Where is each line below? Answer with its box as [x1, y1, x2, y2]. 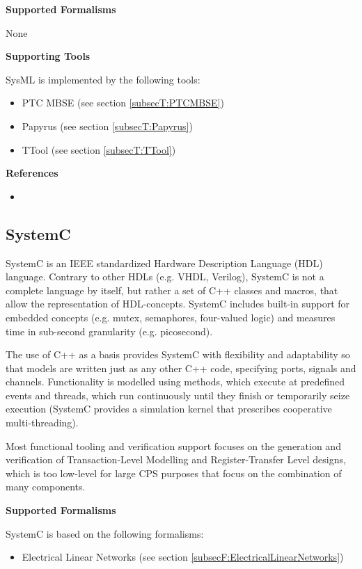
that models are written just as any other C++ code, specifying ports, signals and [6, 360, 356, 375]
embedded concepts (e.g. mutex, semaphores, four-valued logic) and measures [6, 310, 336, 324]
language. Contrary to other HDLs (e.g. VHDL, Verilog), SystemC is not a [6, 269, 324, 284]
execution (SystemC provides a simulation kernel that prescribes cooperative [6, 401, 332, 416]
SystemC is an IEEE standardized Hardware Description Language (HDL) [6, 255, 323, 270]
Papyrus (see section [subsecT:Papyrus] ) [22, 118, 193, 133]
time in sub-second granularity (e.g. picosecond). [6, 323, 213, 338]
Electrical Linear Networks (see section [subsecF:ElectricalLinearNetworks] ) [22, 550, 344, 564]
